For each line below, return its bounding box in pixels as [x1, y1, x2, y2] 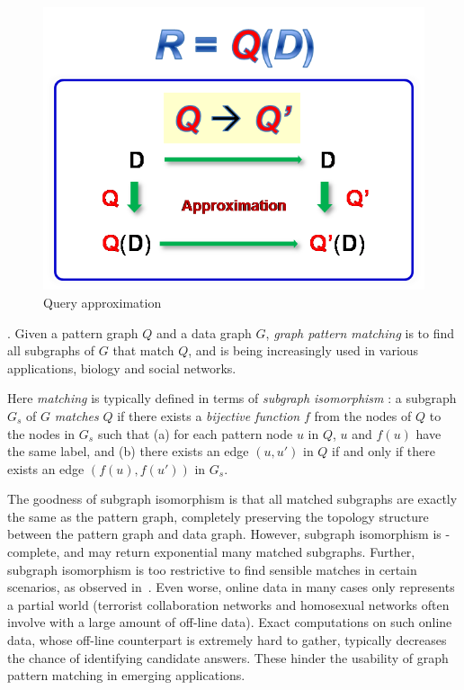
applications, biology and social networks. [7, 358, 236, 377]
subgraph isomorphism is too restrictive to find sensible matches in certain [7, 560, 417, 578]
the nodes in [7, 424, 76, 443]
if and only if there [332, 442, 435, 461]
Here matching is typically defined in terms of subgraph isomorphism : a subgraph [7, 389, 457, 408]
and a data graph [156, 323, 252, 342]
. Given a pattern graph [7, 323, 138, 342]
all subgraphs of [7, 341, 95, 360]
